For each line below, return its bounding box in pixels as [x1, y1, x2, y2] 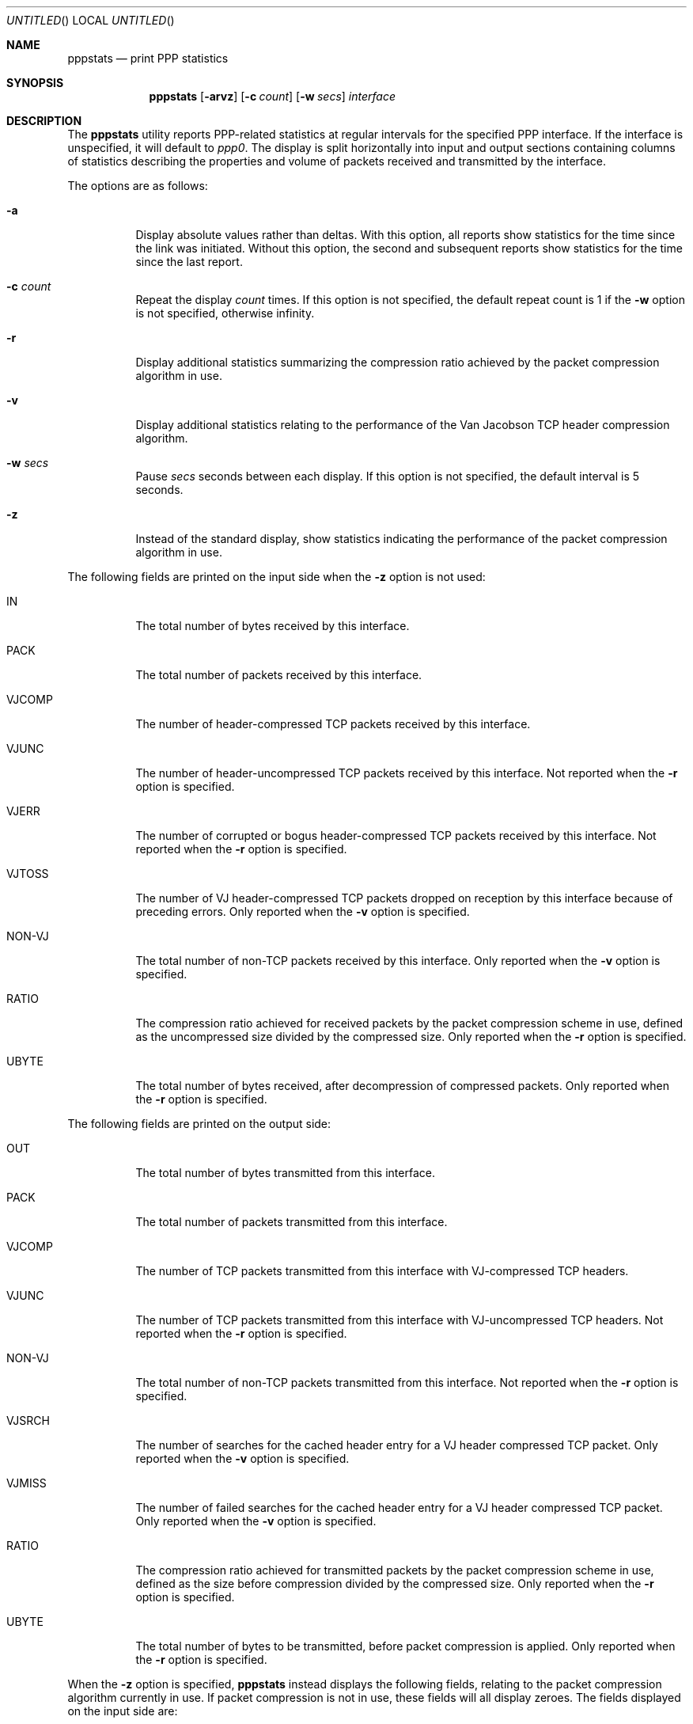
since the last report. [135, 255, 243, 268]
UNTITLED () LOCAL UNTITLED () [6, 13, 175, 27]
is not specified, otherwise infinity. [135, 306, 315, 320]
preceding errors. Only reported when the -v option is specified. [135, 905, 470, 918]
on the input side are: [67, 1704, 178, 1718]
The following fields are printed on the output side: [67, 1117, 331, 1130]
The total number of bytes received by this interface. [135, 619, 410, 632]
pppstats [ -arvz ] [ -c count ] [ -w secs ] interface [149, 89, 396, 103]
